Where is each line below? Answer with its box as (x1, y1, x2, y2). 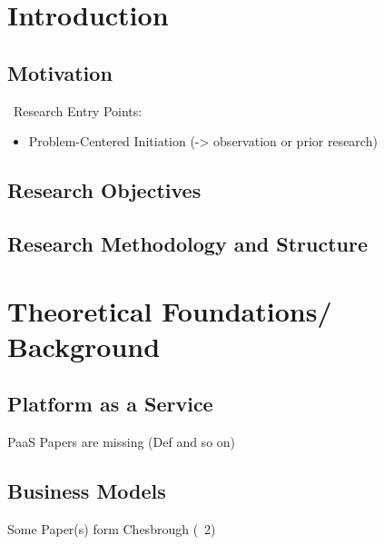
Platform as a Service (7, 390, 213, 418)
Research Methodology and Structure (7, 229, 369, 257)
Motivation (7, 58, 113, 86)
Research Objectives (7, 176, 202, 204)
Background (7, 327, 161, 364)
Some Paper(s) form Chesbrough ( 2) (7, 519, 216, 538)
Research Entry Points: (13, 101, 143, 120)
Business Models (7, 477, 166, 505)
